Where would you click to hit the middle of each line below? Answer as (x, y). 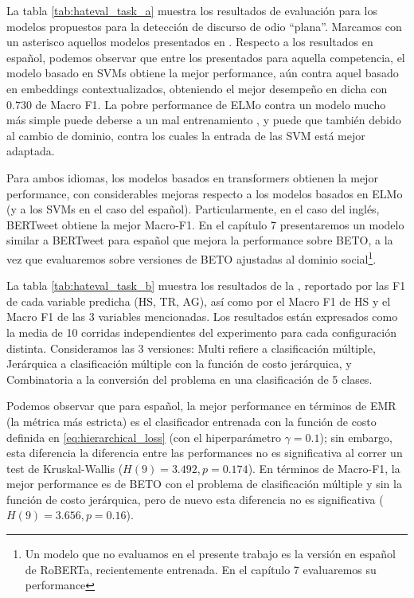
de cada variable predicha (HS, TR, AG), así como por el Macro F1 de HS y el (199, 301)
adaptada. (31, 151)
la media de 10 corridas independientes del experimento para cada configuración (201, 332)
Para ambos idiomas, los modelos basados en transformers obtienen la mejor (192, 177)
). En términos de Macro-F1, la (324, 468)
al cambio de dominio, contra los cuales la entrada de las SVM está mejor (186, 135)
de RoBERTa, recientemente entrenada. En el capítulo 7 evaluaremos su (201, 569)
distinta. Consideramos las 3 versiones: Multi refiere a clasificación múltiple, (191, 348)
